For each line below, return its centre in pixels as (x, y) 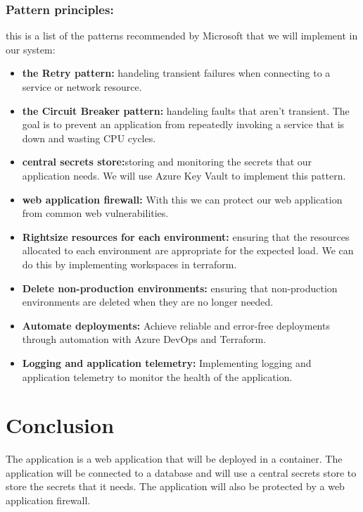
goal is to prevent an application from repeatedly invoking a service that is (183, 124)
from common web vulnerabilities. (95, 213)
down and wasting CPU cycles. (89, 138)
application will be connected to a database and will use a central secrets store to (181, 472)
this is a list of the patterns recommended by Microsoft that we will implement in (182, 36)
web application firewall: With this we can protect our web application (182, 199)
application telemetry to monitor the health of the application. (157, 376)
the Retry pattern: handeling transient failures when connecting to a (176, 73)
